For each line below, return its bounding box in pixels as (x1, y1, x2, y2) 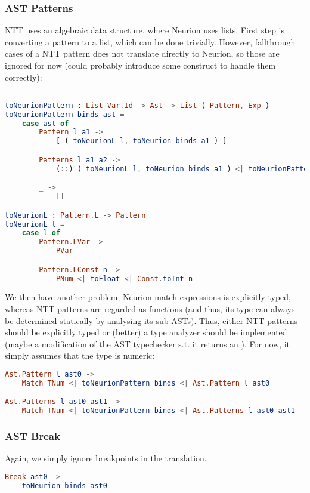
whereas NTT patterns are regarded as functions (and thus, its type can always (5, 303, 295, 315)
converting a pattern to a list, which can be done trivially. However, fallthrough (5, 35, 296, 48)
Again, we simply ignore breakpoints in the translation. (5, 452, 207, 464)
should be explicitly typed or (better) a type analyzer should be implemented (5, 326, 287, 338)
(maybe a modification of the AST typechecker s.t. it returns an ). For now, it (5, 337, 290, 350)
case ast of (21, 119, 69, 128)
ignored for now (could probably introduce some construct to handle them (5, 59, 276, 71)
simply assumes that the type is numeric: (5, 349, 155, 362)
